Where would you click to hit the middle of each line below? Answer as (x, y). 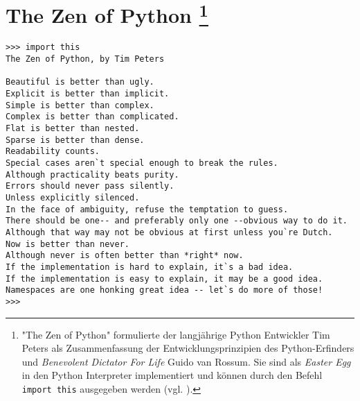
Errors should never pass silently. (90, 186)
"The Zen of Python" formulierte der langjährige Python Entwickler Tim (176, 334)
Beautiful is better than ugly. (80, 82)
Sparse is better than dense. (75, 140)
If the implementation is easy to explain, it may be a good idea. (164, 279)
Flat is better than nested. (73, 129)
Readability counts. (53, 152)
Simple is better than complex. (80, 105)
